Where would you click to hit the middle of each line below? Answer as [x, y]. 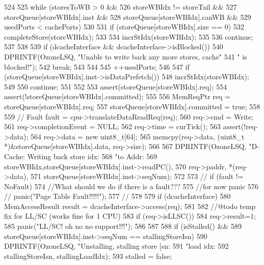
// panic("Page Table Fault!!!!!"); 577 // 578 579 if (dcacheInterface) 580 [117, 196]
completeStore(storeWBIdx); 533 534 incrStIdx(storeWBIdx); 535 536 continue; [129, 36]
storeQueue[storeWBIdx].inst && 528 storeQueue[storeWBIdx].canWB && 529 [128, 17]
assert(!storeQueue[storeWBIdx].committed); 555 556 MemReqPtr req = [117, 96]
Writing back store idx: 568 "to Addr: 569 [92, 156]
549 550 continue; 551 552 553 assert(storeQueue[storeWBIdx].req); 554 [116, 86]
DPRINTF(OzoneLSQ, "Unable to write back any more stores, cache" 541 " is [126, 56]
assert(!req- [240, 126]
